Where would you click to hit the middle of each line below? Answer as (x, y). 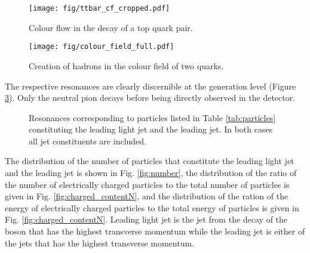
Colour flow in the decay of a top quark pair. (111, 27)
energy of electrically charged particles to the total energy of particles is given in (152, 207)
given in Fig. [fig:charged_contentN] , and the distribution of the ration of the (147, 196)
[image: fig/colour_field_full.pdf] (102, 47)
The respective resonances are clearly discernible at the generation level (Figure (151, 86)
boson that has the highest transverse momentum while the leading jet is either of (155, 231)
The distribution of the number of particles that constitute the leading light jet (150, 161)
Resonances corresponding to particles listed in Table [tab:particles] (152, 117)
